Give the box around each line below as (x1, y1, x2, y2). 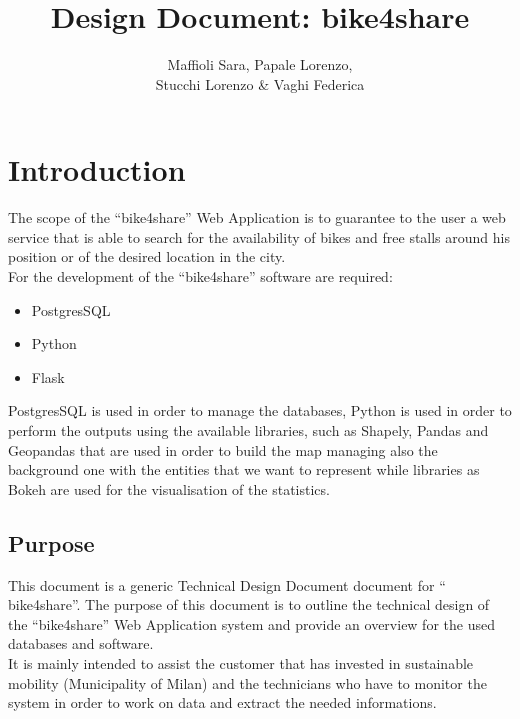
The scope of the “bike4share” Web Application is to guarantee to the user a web (8, 207, 506, 228)
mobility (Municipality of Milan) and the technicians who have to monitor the (8, 672, 487, 693)
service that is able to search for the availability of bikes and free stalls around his (8, 226, 510, 247)
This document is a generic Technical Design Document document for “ (8, 574, 446, 595)
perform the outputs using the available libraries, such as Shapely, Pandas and (8, 420, 489, 440)
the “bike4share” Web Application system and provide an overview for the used (8, 613, 495, 634)
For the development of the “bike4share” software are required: (8, 266, 393, 287)
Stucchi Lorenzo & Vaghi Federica (155, 73, 365, 94)
